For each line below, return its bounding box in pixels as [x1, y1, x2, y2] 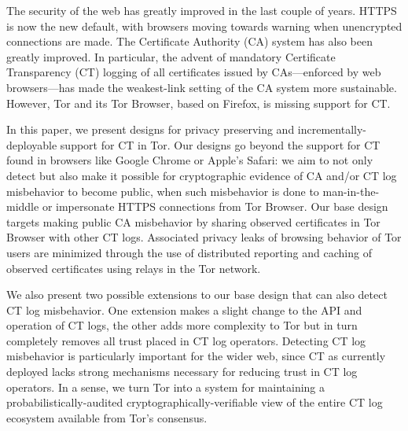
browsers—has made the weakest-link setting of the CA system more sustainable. [6, 79, 397, 95]
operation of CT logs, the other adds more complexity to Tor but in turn [6, 317, 358, 333]
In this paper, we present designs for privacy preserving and [6, 121, 295, 138]
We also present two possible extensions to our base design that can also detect [6, 286, 388, 303]
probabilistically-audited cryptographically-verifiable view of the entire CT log [6, 394, 383, 411]
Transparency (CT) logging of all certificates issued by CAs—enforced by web [6, 64, 381, 80]
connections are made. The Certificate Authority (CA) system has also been [6, 33, 373, 50]
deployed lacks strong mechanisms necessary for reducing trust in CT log [6, 363, 358, 380]
